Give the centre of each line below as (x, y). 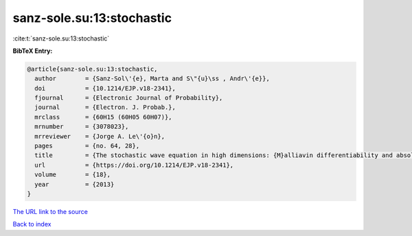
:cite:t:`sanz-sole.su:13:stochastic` (61, 38)
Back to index (32, 224)
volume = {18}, (73, 175)
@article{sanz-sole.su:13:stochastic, (92, 69)
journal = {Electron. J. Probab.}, (105, 107)
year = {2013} (75, 184)
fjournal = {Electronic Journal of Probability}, (129, 98)
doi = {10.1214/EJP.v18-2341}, (105, 88)
